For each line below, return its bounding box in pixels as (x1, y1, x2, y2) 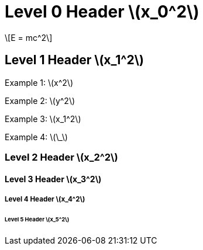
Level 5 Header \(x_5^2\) (5, 216, 70, 223)
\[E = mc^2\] (5, 32, 53, 43)
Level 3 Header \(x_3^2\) (5, 173, 102, 184)
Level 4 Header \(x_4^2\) (5, 195, 85, 203)
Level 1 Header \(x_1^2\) (5, 53, 144, 68)
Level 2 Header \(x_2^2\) (5, 151, 118, 163)
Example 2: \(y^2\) (5, 95, 75, 106)
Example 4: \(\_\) (5, 131, 68, 142)
